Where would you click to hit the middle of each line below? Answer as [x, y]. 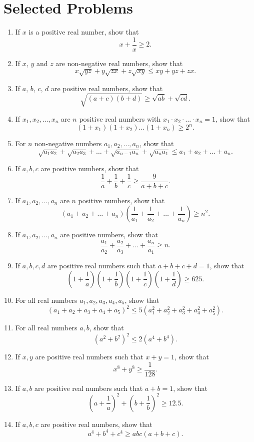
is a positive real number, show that [84, 32]
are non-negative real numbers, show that [119, 63]
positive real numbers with [120, 118]
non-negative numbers [68, 143]
